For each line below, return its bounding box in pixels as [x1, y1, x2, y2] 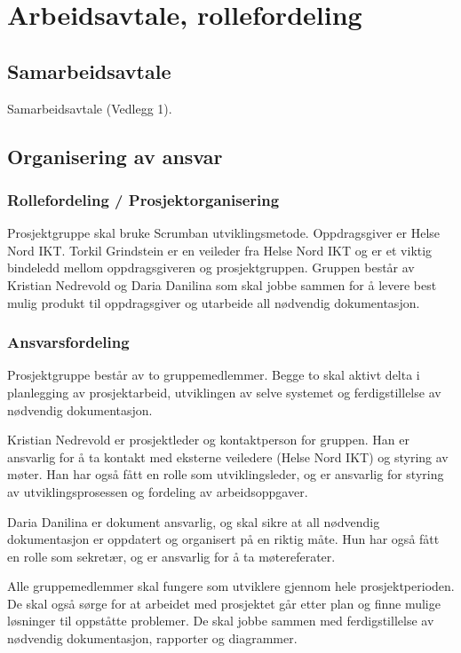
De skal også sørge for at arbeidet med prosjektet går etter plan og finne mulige [7, 594, 441, 612]
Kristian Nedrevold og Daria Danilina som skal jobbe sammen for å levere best [7, 275, 437, 294]
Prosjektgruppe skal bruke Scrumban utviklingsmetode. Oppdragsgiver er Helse [7, 224, 441, 242]
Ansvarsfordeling [7, 331, 130, 353]
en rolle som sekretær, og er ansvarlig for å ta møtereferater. [7, 547, 336, 565]
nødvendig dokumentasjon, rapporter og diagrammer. [7, 629, 298, 648]
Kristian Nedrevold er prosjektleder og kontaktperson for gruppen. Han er [7, 430, 409, 449]
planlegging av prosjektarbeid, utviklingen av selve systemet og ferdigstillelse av [7, 382, 441, 401]
